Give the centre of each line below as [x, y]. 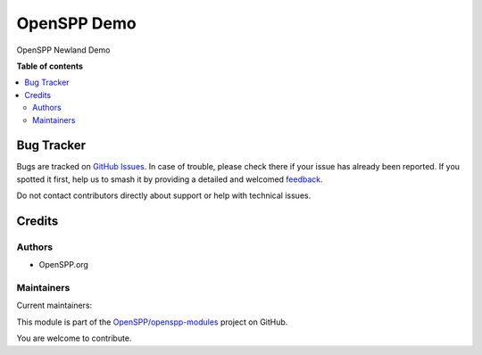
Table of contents [50, 66]
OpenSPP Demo [77, 23]
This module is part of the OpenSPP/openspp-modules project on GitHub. [152, 322]
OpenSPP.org [64, 265]
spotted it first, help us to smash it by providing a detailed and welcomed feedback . [170, 179]
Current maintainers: [54, 305]
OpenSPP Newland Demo [63, 50]
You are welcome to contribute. [74, 338]
